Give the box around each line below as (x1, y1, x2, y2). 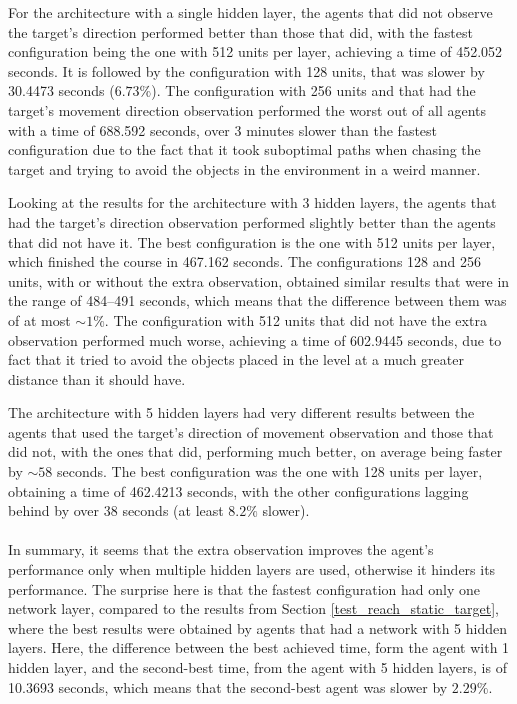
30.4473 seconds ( (8, 80, 115, 101)
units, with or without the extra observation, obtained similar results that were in (8, 270, 510, 291)
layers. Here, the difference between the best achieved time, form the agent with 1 (8, 637, 510, 658)
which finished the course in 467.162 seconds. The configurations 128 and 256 (8, 251, 481, 272)
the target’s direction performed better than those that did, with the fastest (8, 21, 473, 42)
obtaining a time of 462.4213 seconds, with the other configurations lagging (8, 480, 469, 501)
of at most (8, 309, 71, 330)
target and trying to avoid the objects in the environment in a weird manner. (8, 158, 481, 179)
